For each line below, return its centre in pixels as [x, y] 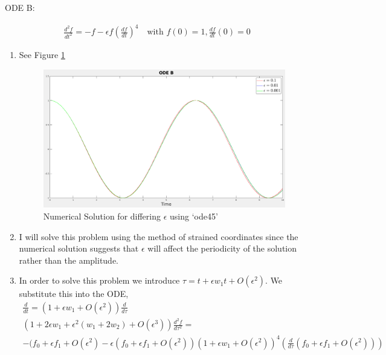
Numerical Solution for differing [102, 216]
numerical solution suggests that [79, 248]
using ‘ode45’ [194, 216]
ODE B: [20, 7]
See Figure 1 [42, 55]
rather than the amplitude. [69, 260]
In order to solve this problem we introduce [99, 280]
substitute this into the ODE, [74, 294]
